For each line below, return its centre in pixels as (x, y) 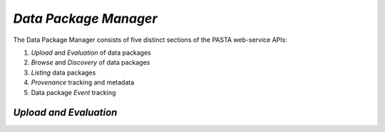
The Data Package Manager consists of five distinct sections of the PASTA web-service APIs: (150, 40)
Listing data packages (63, 72)
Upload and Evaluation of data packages (91, 53)
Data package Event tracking (73, 92)
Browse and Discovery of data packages (91, 62)
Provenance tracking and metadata (83, 82)
